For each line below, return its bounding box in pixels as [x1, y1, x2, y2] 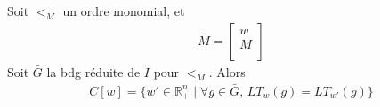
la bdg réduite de [46, 62, 141, 80]
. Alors [208, 62, 246, 80]
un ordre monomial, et [62, 2, 185, 19]
